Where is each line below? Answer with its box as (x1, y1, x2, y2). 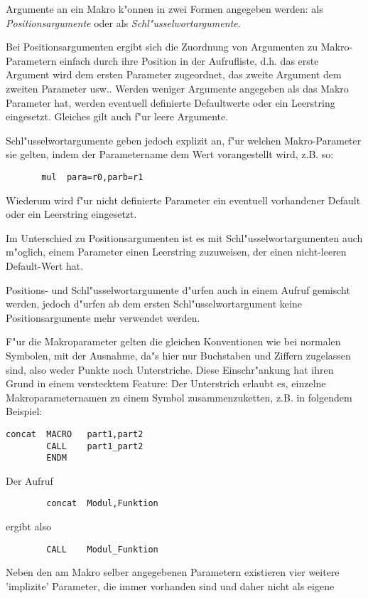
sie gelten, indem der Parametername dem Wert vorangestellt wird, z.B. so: (6, 147, 334, 162)
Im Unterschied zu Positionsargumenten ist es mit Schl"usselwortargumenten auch (6, 230, 363, 245)
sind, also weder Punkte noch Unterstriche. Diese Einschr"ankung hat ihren (6, 362, 334, 377)
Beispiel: (6, 404, 43, 419)
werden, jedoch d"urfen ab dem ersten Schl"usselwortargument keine (6, 296, 302, 311)
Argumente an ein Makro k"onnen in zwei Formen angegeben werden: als (6, 1, 323, 16)
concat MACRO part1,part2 (6, 429, 144, 439)
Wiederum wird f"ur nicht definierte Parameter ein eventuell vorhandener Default (6, 192, 361, 207)
